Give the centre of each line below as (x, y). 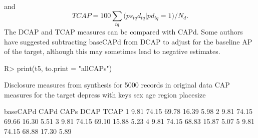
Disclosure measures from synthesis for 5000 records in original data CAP (117, 85)
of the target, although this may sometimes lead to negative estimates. (112, 51)
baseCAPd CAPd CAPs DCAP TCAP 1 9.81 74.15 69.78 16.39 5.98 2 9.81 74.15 (128, 111)
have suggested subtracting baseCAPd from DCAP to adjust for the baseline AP (128, 41)
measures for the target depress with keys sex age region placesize (105, 94)
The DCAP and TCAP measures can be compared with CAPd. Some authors (123, 31)
